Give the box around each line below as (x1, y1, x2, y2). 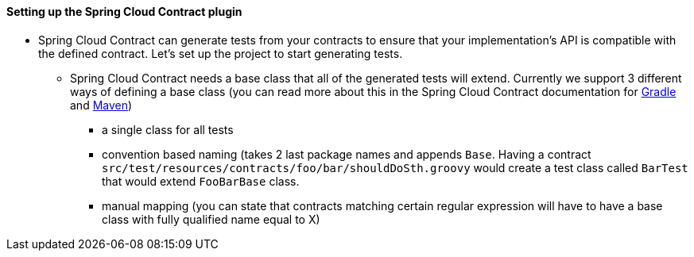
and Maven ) (70, 98, 133, 112)
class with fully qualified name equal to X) (102, 212, 320, 226)
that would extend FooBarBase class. (102, 174, 300, 188)
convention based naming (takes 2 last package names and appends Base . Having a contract (102, 147, 591, 161)
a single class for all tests (102, 122, 234, 136)
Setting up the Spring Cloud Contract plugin (6, 5, 242, 18)
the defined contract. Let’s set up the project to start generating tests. (38, 46, 403, 60)
